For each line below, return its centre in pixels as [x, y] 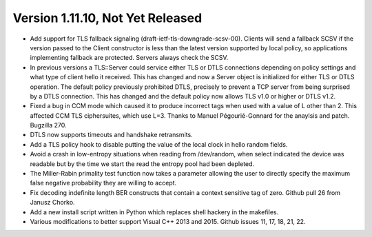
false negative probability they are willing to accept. [103, 183]
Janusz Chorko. [52, 203]
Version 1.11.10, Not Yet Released [107, 18]
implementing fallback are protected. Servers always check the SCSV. [129, 58]
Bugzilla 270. [48, 125]
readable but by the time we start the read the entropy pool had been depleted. [142, 164]
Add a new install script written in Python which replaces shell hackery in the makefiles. [154, 212]
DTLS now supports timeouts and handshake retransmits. [111, 135]
